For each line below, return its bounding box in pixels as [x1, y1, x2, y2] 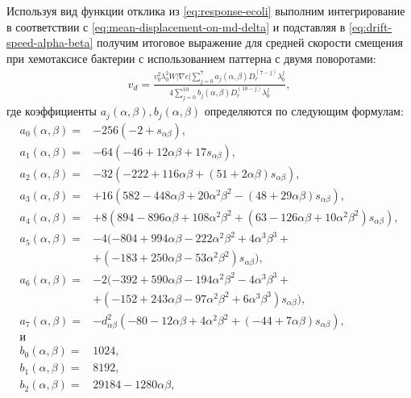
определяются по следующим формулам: [204, 103, 404, 119]
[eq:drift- [349, 18, 392, 35]
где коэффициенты [6, 103, 97, 119]
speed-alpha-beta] [6, 34, 93, 51]
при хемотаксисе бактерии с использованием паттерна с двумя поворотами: [6, 49, 376, 66]
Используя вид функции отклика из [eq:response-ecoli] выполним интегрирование [6, 2, 405, 19]
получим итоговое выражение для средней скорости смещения [97, 34, 403, 51]
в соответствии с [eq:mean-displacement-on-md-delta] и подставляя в [6, 18, 346, 35]
